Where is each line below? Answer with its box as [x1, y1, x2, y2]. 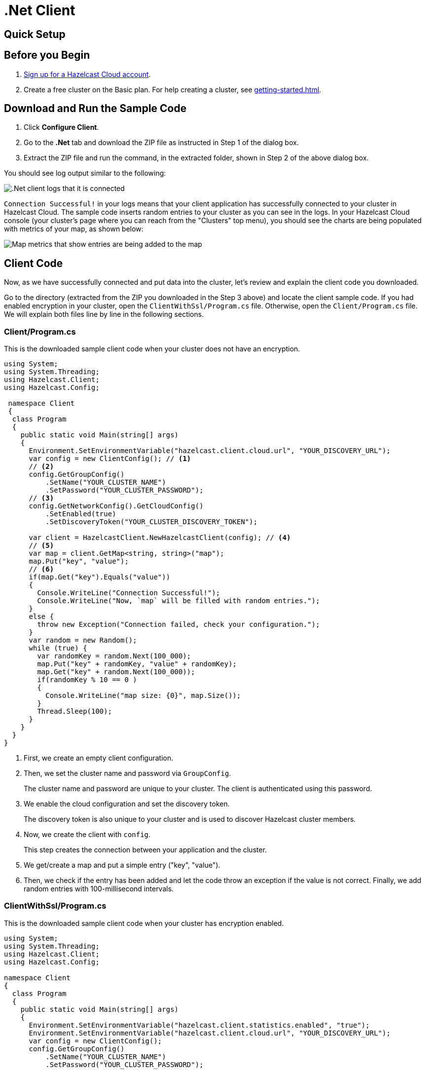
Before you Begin [4, 49, 90, 62]
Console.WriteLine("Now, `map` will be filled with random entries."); [37, 597, 320, 605]
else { [29, 613, 54, 621]
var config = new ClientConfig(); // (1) [29, 455, 191, 463]
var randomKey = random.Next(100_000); [37, 652, 191, 660]
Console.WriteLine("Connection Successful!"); [37, 589, 220, 597]
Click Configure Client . [24, 123, 99, 132]
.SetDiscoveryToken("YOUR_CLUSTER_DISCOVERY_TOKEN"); [45, 518, 258, 526]
